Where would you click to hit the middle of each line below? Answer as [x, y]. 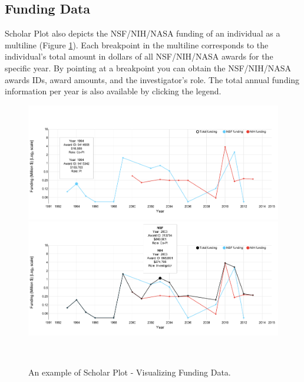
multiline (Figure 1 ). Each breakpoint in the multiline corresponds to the [137, 45]
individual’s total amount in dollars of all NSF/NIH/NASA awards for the [139, 56]
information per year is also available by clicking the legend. [113, 91]
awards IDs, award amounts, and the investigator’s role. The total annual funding [152, 79]
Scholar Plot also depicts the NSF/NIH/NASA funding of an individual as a [143, 33]
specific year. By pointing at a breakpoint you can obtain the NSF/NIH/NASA [148, 67]
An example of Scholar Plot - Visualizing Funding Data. [130, 372]
